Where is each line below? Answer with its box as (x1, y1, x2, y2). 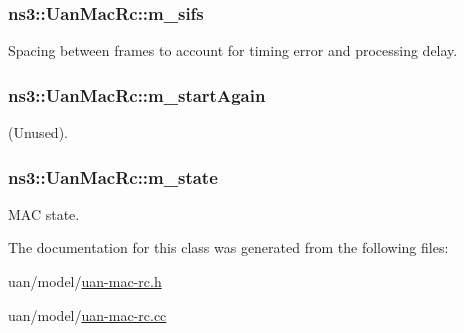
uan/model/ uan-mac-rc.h (8, 271, 162, 292)
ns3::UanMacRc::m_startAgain (8, 82, 266, 107)
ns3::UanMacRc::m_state (8, 164, 218, 189)
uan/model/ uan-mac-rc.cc (8, 304, 167, 325)
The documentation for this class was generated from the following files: (8, 237, 449, 258)
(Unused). (8, 122, 68, 143)
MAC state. (8, 203, 80, 224)
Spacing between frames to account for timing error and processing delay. (8, 40, 458, 61)
